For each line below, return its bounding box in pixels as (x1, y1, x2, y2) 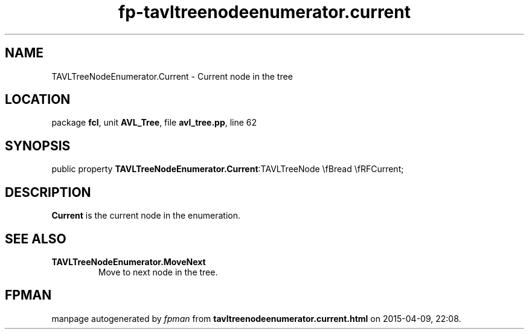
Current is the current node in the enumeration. (51, 210, 241, 221)
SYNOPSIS (5, 138, 71, 153)
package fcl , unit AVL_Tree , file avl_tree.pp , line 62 (51, 117, 257, 128)
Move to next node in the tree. (98, 266, 218, 277)
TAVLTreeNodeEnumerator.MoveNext (51, 256, 206, 267)
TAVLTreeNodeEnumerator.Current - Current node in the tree (51, 71, 293, 82)
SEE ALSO (5, 231, 66, 246)
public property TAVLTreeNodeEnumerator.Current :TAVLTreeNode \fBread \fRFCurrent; (51, 164, 404, 175)
